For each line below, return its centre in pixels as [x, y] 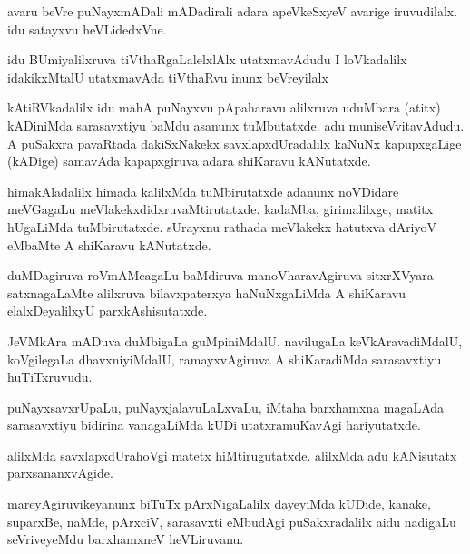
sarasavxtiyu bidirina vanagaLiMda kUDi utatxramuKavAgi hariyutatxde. [214, 425]
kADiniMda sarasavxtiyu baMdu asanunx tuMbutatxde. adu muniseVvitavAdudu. [236, 125]
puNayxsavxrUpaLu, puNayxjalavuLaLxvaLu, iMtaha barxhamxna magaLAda [226, 407]
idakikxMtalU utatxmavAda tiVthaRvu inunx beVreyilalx [168, 77]
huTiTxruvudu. [50, 377]
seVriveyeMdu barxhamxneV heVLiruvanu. [126, 539]
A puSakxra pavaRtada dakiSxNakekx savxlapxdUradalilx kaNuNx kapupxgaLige [235, 143]
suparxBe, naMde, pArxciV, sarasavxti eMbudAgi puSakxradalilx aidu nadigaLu [232, 521]
